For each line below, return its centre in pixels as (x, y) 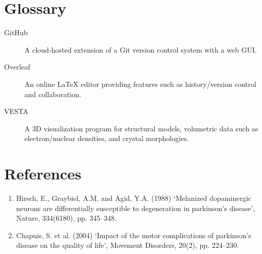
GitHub (16, 32)
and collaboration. (53, 94)
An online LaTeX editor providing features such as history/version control (140, 84)
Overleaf (17, 67)
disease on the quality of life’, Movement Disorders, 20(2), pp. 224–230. (127, 245)
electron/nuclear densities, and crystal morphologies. (107, 138)
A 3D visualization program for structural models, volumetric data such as (141, 128)
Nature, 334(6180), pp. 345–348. (66, 218)
